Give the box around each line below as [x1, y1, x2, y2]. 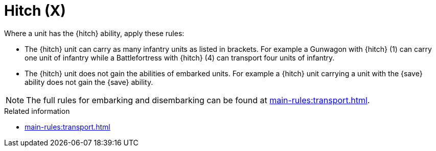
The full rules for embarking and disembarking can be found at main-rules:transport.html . [26, 95, 370, 105]
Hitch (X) [4, 2, 66, 19]
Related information [4, 106, 70, 115]
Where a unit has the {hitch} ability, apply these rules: [4, 28, 185, 38]
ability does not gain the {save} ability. [25, 77, 153, 86]
